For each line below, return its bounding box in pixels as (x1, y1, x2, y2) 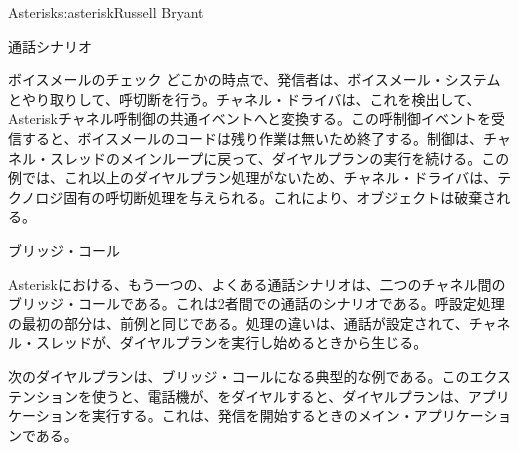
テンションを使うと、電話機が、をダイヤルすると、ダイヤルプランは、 (8, 385, 468, 406)
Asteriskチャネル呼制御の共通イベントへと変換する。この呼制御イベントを (8, 108, 492, 129)
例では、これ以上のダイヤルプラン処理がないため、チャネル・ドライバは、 (8, 167, 498, 188)
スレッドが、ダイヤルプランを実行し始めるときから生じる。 (35, 332, 428, 353)
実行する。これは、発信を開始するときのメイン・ (91, 405, 414, 426)
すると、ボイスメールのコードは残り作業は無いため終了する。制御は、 (21, 127, 484, 148)
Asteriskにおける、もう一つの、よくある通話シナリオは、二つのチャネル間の (8, 273, 506, 294)
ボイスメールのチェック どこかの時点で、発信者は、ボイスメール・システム (8, 69, 501, 90)
